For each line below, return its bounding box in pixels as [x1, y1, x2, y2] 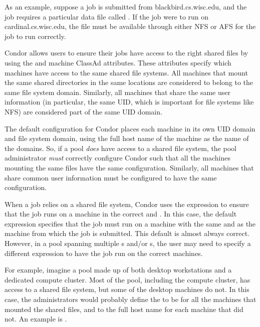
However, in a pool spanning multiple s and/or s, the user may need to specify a [5, 238, 251, 248]
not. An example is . [5, 313, 67, 324]
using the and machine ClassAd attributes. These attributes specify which [5, 57, 231, 67]
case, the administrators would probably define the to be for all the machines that [5, 294, 256, 304]
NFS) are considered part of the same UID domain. [5, 106, 162, 116]
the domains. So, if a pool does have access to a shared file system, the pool [5, 142, 236, 153]
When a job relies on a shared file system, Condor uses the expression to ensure [5, 198, 249, 209]
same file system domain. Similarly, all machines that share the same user [5, 86, 230, 97]
